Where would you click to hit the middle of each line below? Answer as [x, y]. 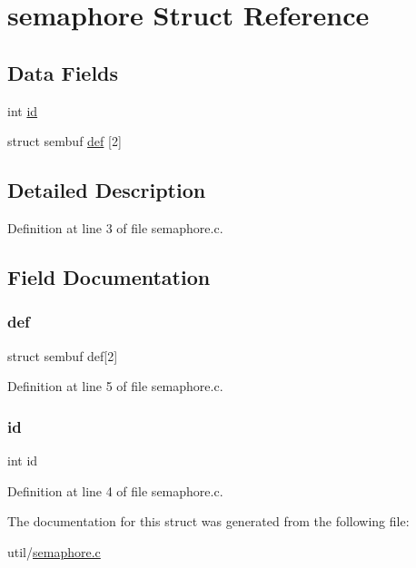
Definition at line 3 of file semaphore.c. [115, 227]
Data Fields [63, 72]
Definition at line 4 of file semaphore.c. [115, 490]
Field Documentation [109, 276]
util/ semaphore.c [54, 551]
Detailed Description [107, 190]
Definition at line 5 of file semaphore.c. [115, 386]
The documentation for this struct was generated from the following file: [208, 521]
